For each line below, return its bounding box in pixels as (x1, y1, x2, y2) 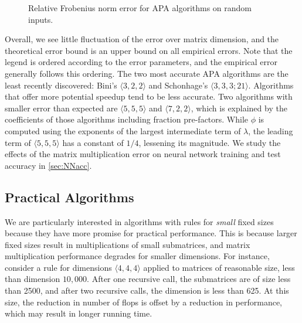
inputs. (28, 13, 53, 25)
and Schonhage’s (148, 79, 208, 91)
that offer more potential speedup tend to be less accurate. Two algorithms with (5, 90, 293, 103)
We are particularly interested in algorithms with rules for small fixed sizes (5, 215, 274, 227)
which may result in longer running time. (5, 307, 152, 319)
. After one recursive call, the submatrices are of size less (87, 273, 291, 285)
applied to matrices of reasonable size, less (143, 261, 295, 273)
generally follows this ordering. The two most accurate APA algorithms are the (5, 67, 289, 79)
